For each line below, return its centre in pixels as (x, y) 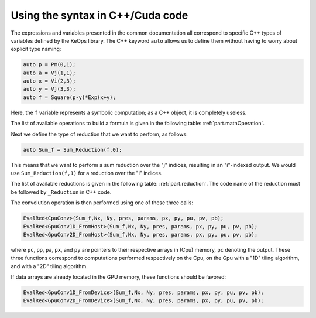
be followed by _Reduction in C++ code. (61, 192)
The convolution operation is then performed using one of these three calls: (102, 203)
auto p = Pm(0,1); (49, 65)
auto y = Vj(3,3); (49, 89)
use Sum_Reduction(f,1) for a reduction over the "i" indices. (87, 173)
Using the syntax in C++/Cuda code (99, 15)
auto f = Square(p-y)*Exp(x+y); (70, 97)
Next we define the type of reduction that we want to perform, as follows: (99, 134)
